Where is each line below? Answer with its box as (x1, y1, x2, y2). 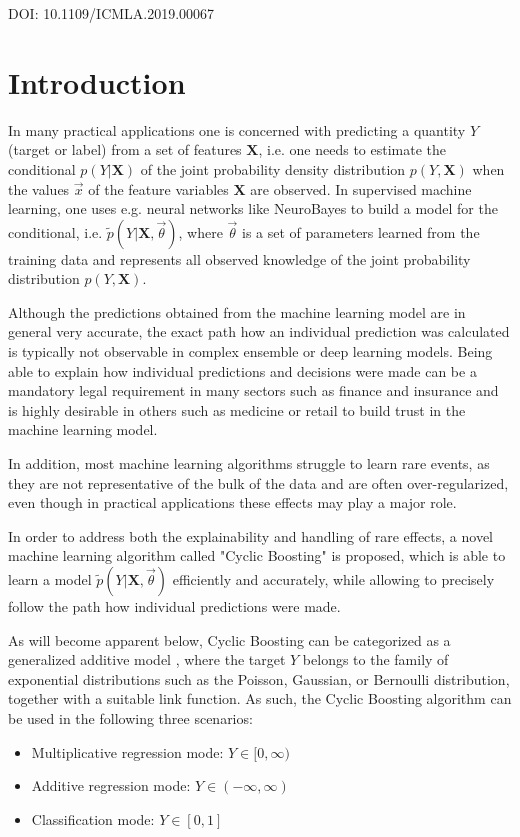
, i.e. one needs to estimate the (258, 139, 447, 160)
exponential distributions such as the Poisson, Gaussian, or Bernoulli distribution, (8, 668, 510, 689)
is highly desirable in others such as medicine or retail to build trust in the (8, 399, 466, 420)
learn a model (8, 569, 92, 589)
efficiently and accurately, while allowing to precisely (172, 569, 495, 589)
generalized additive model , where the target (8, 649, 286, 670)
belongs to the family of (302, 649, 449, 670)
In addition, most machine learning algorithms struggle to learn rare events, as (8, 453, 490, 474)
